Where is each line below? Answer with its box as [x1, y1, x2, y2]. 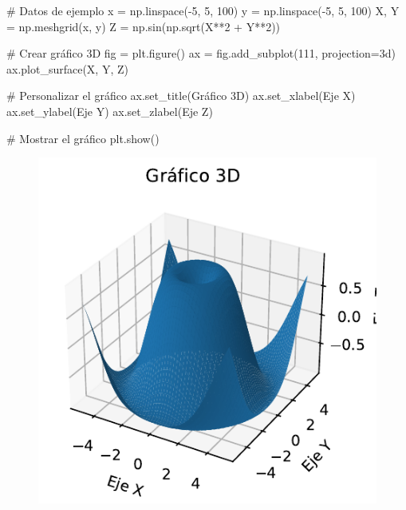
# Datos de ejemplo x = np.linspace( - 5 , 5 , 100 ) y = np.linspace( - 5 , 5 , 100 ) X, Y [6, 2, 400, 18]
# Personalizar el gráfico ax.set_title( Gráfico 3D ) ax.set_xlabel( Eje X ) [6, 87, 356, 104]
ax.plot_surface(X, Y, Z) [6, 60, 128, 77]
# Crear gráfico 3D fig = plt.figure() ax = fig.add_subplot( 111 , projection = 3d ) [6, 45, 396, 62]
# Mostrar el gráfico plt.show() [6, 129, 160, 146]
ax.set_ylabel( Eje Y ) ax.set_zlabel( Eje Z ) [6, 102, 213, 119]
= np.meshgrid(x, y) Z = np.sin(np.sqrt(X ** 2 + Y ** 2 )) [6, 18, 281, 34]
